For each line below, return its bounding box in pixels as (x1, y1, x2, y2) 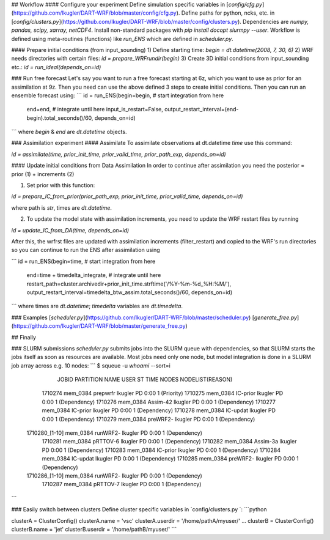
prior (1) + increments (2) (11, 170, 75, 177)
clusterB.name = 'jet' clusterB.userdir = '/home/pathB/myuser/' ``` (11, 525, 177, 533)
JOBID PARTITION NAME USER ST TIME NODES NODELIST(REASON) (57, 376, 233, 383)
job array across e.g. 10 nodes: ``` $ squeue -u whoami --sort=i (11, 361, 170, 369)
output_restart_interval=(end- (164, 106, 239, 113)
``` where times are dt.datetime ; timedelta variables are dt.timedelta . (11, 303, 183, 310)
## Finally (11, 333, 37, 341)
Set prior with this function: (26, 182, 95, 189)
